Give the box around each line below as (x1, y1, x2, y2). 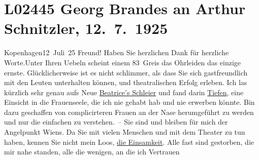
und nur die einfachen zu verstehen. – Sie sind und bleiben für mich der (4, 116, 228, 127)
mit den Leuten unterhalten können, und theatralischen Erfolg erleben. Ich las (4, 77, 247, 88)
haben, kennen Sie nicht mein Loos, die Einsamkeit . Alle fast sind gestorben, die (4, 136, 254, 147)
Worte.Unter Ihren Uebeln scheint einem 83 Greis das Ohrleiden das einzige (4, 57, 241, 67)
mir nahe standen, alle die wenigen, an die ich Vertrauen (4, 146, 180, 157)
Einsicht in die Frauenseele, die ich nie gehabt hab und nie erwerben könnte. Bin (4, 97, 255, 107)
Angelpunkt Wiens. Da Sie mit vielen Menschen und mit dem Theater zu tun (4, 127, 245, 137)
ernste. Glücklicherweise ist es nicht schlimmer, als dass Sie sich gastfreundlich (4, 67, 248, 77)
